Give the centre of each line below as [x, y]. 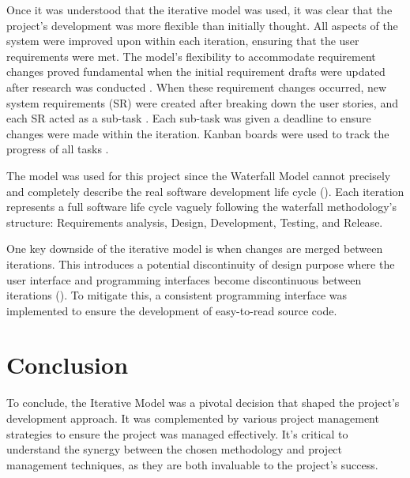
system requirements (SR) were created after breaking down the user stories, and [202, 102]
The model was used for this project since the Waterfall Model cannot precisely [199, 175]
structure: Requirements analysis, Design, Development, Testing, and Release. [195, 222]
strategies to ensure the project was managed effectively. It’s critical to [177, 433]
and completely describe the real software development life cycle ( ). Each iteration [205, 191]
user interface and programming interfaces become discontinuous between [184, 279]
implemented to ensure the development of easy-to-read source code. [172, 310]
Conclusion [68, 365]
